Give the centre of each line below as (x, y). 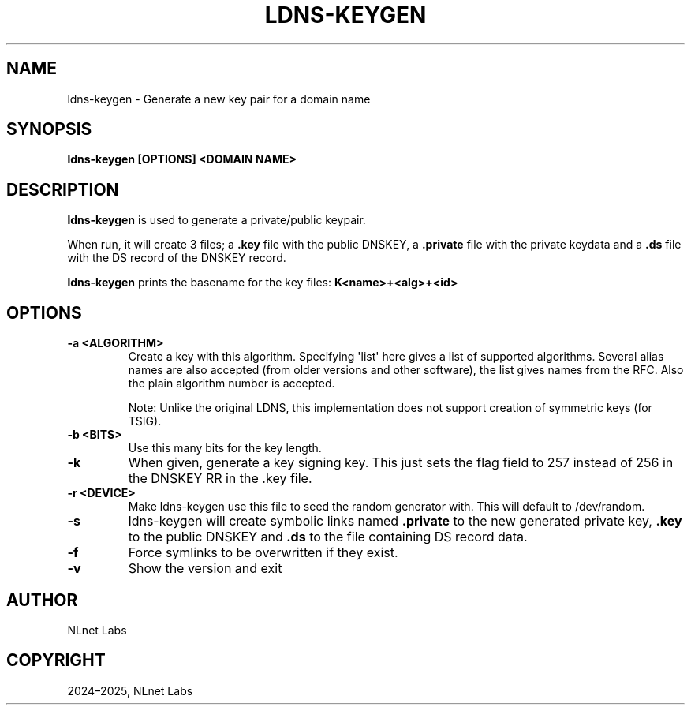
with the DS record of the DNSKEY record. (177, 258)
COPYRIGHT (56, 660)
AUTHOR (42, 600)
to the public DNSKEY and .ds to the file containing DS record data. (328, 537)
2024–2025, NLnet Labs (130, 690)
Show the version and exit (205, 569)
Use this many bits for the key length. (225, 448)
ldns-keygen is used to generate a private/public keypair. (217, 220)
